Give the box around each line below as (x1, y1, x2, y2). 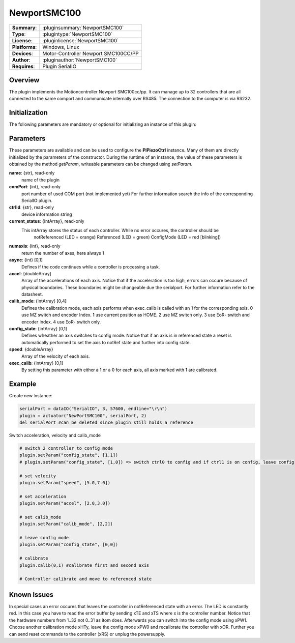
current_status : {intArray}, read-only (9, 218, 85, 224)
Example (9, 380, 36, 388)
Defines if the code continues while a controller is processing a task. (21, 263, 160, 270)
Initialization (9, 109, 48, 117)
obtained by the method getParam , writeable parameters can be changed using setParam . (9, 161, 193, 167)
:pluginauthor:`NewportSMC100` (42, 57, 118, 63)
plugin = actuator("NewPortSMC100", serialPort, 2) (19, 413, 147, 418)
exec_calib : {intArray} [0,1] (9, 360, 63, 366)
